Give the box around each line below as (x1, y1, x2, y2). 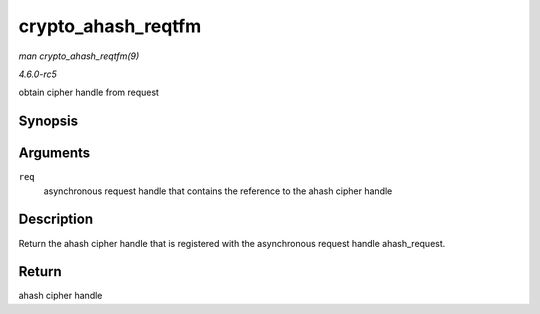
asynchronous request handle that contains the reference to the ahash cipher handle (43, 185, 393, 197)
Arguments (18, 145, 91, 162)
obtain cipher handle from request (18, 86, 160, 99)
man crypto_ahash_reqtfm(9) (18, 50, 140, 62)
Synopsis (18, 113, 79, 130)
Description (18, 211, 94, 228)
